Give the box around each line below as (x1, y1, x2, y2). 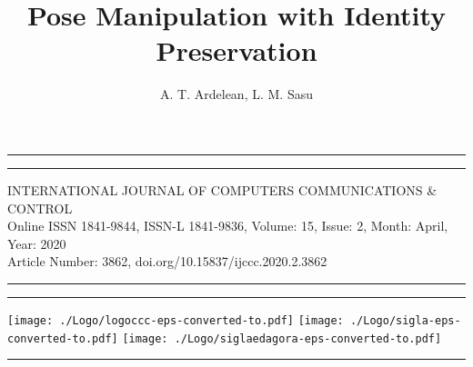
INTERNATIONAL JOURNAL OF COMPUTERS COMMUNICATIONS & (7, 180, 438, 199)
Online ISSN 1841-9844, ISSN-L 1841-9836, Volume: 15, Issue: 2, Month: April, (7, 216, 448, 235)
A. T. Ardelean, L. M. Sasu (160, 84, 313, 104)
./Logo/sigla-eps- (349, 313, 461, 327)
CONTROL (7, 198, 73, 217)
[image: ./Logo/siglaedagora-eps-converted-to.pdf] (122, 332, 442, 345)
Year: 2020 (7, 233, 66, 253)
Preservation (156, 32, 317, 69)
